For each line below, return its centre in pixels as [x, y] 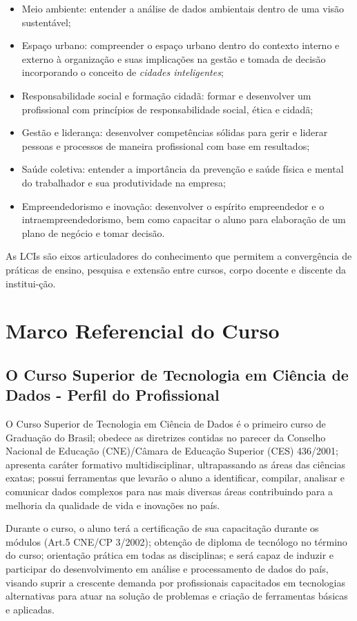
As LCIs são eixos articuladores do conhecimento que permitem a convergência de [179, 256]
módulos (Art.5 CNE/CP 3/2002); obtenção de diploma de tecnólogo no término [176, 541]
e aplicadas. [30, 609]
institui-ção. [31, 283]
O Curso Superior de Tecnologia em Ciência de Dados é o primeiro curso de [166, 424]
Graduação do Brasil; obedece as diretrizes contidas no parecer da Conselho [166, 437]
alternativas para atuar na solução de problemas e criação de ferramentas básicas [177, 596]
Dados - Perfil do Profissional [113, 395]
